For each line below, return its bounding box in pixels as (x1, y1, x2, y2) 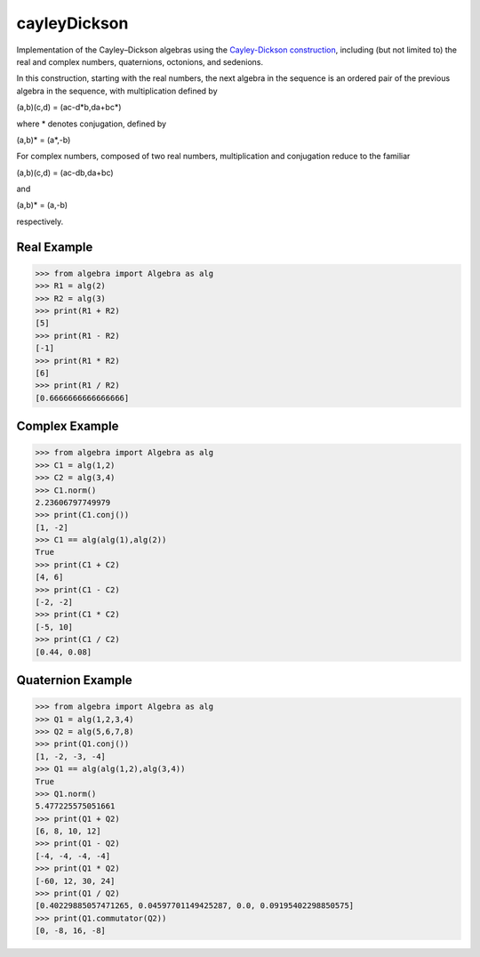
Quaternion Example (16, 672, 132, 688)
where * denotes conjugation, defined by (16, 118, 167, 129)
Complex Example (16, 419, 119, 434)
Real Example (16, 239, 93, 254)
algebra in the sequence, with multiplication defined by (16, 85, 218, 96)
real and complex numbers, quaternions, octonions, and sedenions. (16, 56, 264, 67)
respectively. (16, 216, 64, 227)
